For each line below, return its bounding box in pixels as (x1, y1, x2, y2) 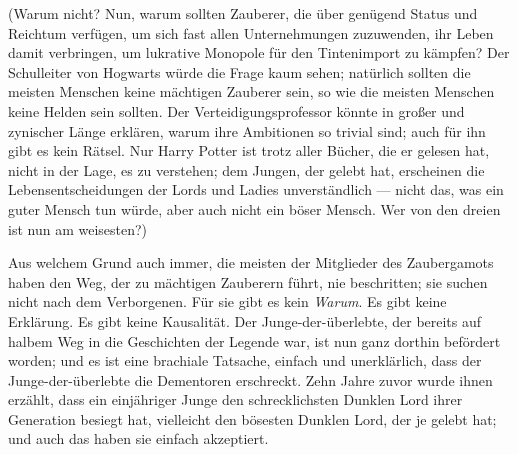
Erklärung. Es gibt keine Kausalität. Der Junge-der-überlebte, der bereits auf (8, 310, 482, 331)
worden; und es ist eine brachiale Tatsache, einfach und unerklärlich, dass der (8, 350, 482, 371)
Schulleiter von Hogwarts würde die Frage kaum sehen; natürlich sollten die (8, 61, 471, 82)
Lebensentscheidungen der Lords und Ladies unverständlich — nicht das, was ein (8, 179, 504, 200)
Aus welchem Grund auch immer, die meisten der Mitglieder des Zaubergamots (8, 252, 494, 273)
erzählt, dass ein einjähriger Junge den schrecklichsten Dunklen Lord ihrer (8, 389, 463, 410)
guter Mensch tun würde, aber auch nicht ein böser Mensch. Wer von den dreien (8, 198, 501, 219)
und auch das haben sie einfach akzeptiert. (8, 428, 269, 449)
